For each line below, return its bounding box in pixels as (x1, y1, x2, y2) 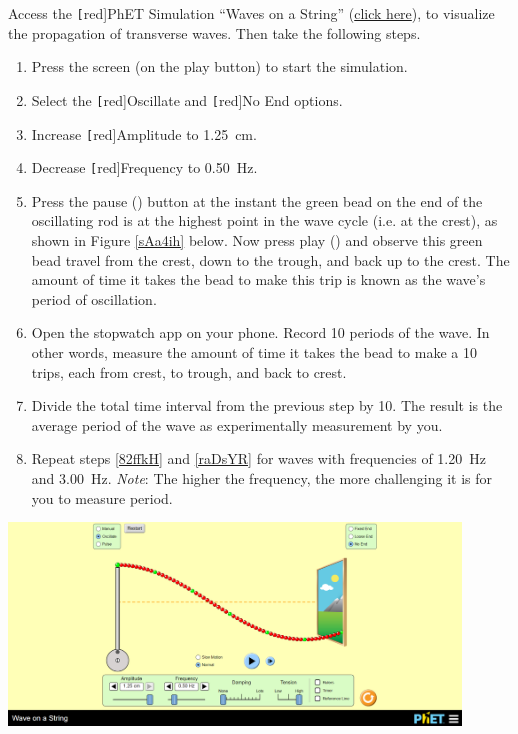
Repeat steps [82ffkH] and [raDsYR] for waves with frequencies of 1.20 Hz (31, 448, 486, 469)
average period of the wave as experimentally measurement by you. (31, 414, 443, 435)
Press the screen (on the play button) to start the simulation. (31, 56, 408, 77)
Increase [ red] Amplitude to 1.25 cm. (31, 123, 257, 144)
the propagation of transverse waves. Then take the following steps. (8, 22, 421, 43)
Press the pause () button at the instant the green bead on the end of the (31, 190, 483, 211)
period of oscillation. (31, 288, 157, 309)
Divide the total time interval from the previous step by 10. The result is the (31, 395, 503, 416)
